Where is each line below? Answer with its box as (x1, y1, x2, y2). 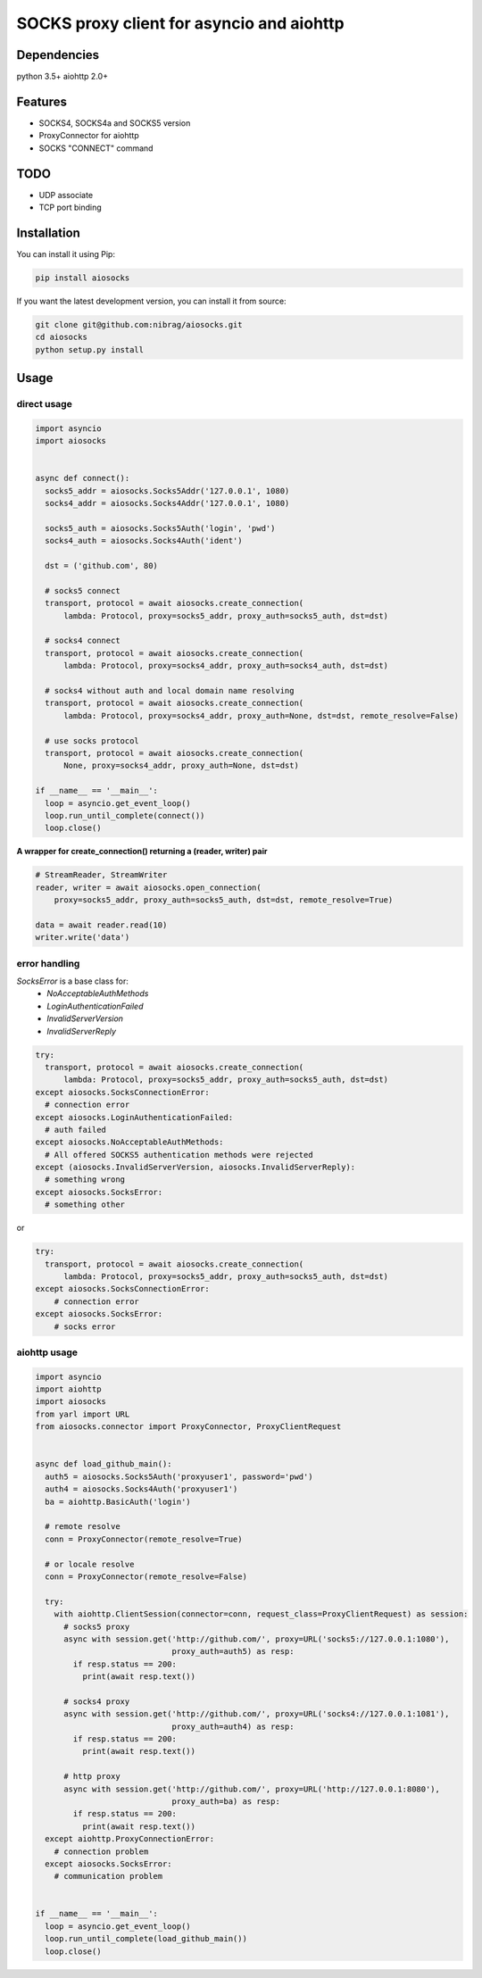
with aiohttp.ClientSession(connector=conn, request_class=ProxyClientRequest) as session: (54, 1609, 469, 1619)
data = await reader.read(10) (35, 919, 168, 930)
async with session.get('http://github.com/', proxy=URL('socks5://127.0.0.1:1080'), (63, 1633, 450, 1644)
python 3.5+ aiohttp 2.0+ (16, 71, 109, 82)
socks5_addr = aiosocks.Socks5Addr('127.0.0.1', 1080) (45, 486, 290, 495)
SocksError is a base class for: (16, 976, 129, 986)
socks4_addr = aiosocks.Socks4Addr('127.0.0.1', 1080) (45, 498, 290, 509)
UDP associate (38, 189, 94, 200)
